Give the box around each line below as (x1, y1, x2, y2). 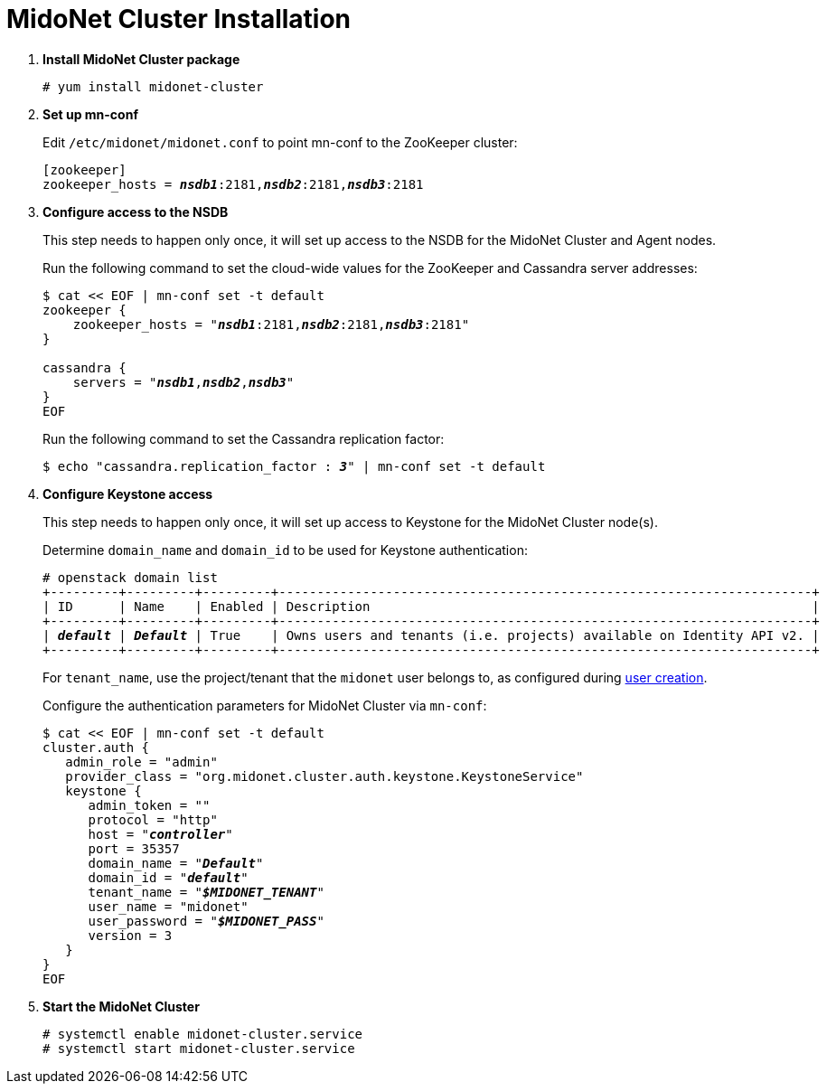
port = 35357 (88, 841, 180, 856)
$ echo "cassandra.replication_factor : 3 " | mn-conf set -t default (42, 458, 546, 474)
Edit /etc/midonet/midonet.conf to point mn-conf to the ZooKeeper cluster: (42, 134, 518, 150)
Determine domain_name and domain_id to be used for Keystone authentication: (42, 541, 528, 558)
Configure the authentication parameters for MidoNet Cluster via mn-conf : (42, 697, 487, 713)
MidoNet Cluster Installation (6, 4, 352, 34)
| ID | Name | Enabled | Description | (42, 598, 820, 614)
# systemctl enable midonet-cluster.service (42, 1026, 363, 1041)
